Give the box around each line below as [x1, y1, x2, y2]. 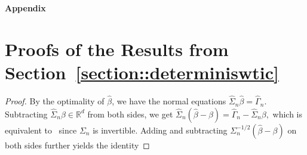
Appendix [5, 2, 46, 14]
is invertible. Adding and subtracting [93, 123, 228, 136]
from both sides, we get [87, 107, 173, 120]
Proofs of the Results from [5, 36, 229, 61]
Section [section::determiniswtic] [5, 60, 279, 84]
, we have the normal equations [112, 95, 226, 107]
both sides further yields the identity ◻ [5, 138, 150, 151]
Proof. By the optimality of [5, 95, 105, 107]
